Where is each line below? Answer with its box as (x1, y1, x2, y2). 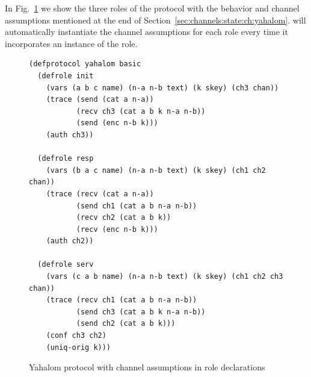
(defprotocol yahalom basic (29, 60, 141, 69)
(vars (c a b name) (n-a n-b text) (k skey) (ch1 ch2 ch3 (46, 272, 283, 281)
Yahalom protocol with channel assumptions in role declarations (29, 361, 265, 373)
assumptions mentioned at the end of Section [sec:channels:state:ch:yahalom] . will (5, 13, 306, 26)
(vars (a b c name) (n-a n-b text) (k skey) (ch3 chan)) (46, 83, 279, 92)
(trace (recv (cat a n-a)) (46, 189, 154, 198)
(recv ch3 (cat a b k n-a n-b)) (76, 107, 206, 116)
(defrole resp (37, 154, 94, 163)
